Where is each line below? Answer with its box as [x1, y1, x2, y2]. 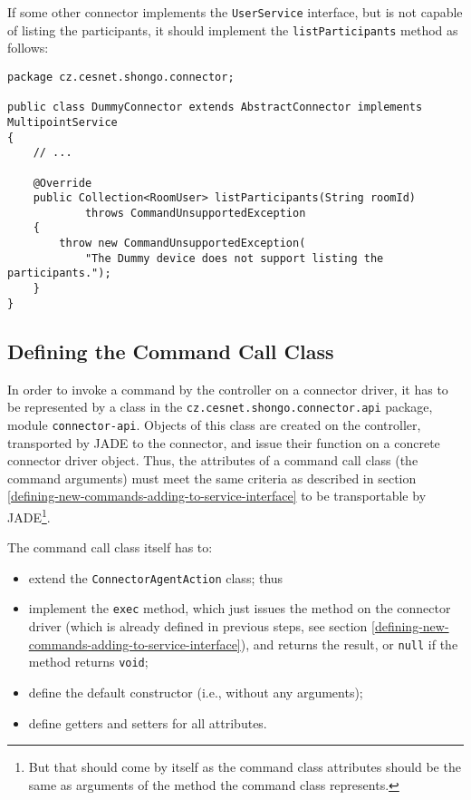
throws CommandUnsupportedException [84, 206, 306, 220]
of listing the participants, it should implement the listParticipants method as [7, 20, 458, 39]
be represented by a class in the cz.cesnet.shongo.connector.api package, [7, 397, 433, 416]
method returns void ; [28, 652, 149, 671]
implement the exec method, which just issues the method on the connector [28, 599, 451, 618]
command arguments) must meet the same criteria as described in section [7, 468, 417, 487]
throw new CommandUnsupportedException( [59, 237, 306, 250]
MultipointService [7, 115, 118, 129]
